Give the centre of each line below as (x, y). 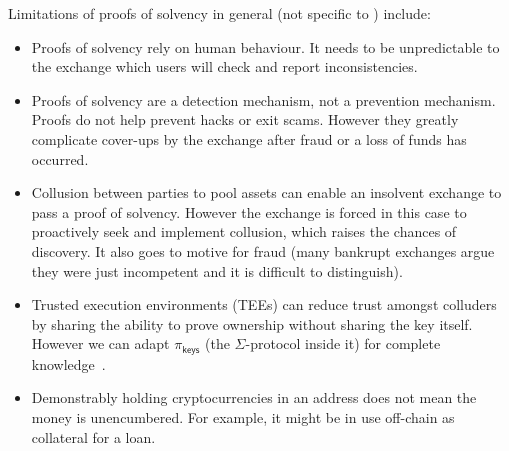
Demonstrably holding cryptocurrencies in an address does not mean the (254, 397)
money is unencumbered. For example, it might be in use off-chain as (243, 416)
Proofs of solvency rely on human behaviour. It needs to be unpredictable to (265, 46)
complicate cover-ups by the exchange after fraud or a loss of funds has (249, 138)
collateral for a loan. (93, 436)
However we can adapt (100, 343)
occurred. (60, 158)
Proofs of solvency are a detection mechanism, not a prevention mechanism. (263, 99)
